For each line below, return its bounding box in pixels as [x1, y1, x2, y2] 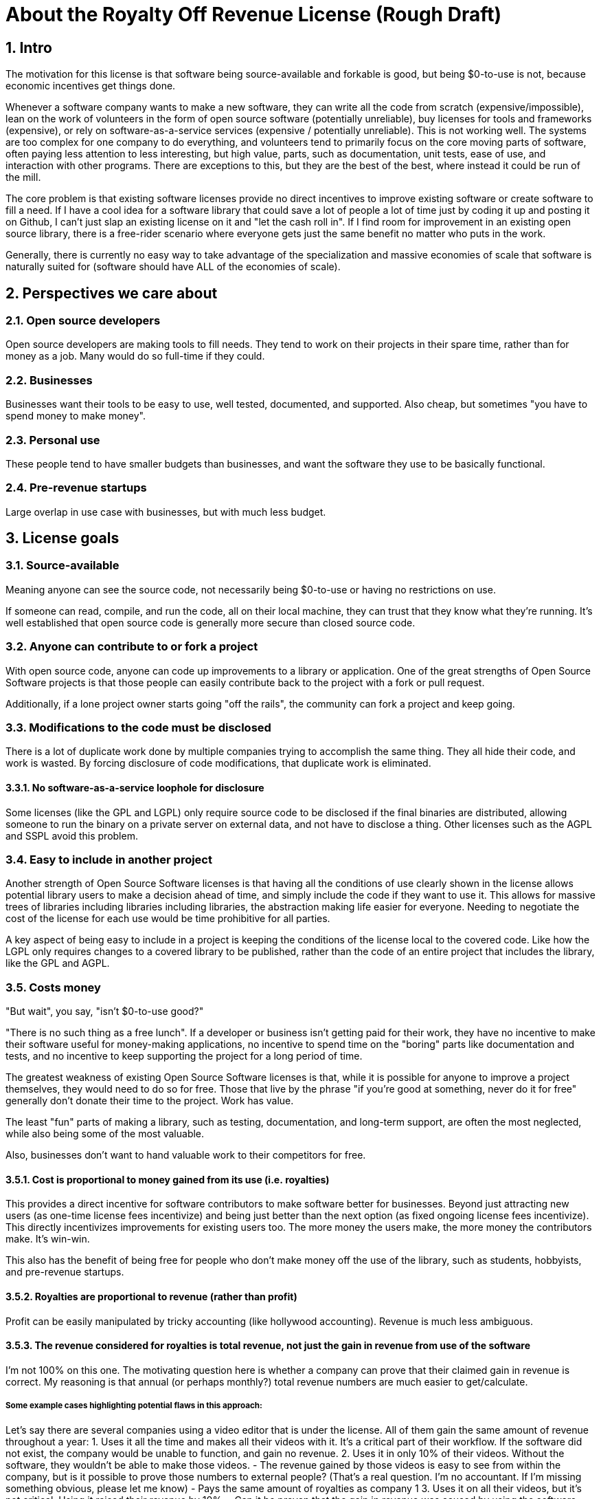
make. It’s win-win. [5, 1233, 90, 1245]
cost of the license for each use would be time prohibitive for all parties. [5, 912, 330, 925]
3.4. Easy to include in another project [5, 852, 212, 866]
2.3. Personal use [5, 433, 100, 447]
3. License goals [5, 529, 120, 547]
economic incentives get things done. [5, 80, 176, 92]
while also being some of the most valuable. [5, 1128, 205, 1140]
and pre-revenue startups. [5, 1266, 124, 1278]
